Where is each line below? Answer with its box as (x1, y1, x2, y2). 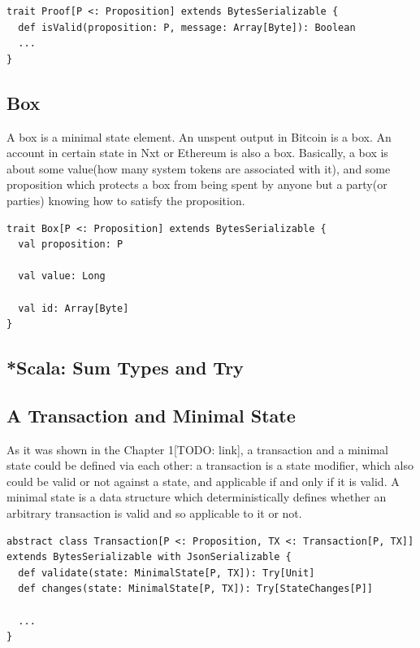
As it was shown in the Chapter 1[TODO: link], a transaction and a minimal (6, 440, 388, 458)
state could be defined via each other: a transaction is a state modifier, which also (6, 457, 414, 474)
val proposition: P (18, 239, 123, 251)
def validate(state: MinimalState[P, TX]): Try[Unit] (18, 567, 315, 579)
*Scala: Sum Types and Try (6, 355, 244, 380)
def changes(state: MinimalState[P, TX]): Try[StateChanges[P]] (18, 583, 374, 595)
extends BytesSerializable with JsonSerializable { (6, 551, 292, 563)
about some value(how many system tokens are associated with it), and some (6, 160, 391, 177)
